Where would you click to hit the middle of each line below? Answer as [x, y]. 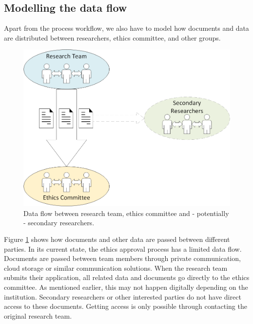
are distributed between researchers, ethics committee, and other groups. [112, 37]
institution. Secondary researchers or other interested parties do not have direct [123, 296]
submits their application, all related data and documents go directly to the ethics [127, 277]
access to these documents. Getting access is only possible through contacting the [126, 306]
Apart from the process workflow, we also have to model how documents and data [126, 28]
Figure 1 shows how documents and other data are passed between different [117, 239]
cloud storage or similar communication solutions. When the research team [116, 268]
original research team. [38, 315]
